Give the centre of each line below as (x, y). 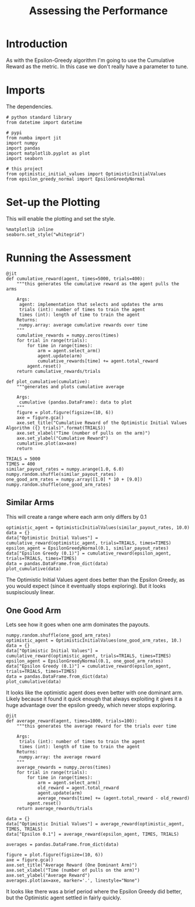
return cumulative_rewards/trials (59, 371)
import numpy (22, 143)
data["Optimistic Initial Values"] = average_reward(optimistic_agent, (95, 824)
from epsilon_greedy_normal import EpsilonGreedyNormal (76, 179)
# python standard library (39, 117)
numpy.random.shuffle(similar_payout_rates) (61, 474)
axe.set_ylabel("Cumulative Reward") (63, 438)
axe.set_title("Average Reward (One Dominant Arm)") (72, 865)
